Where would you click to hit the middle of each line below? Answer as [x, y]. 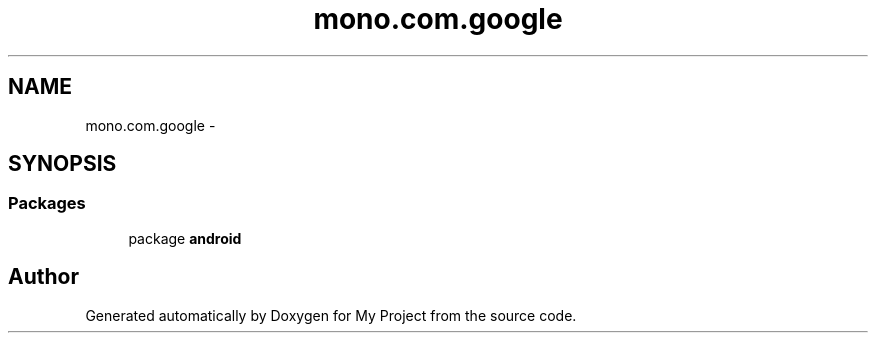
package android [185, 238]
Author [43, 277]
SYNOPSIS [62, 164]
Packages [47, 203]
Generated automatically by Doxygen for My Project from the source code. [331, 315]
